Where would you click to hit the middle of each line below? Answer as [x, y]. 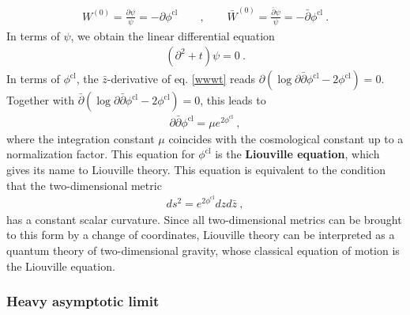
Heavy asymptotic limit [83, 301]
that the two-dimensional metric [84, 185]
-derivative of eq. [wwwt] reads [181, 79]
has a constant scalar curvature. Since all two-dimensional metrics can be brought [204, 219]
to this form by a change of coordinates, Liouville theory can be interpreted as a [201, 235]
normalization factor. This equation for [101, 154]
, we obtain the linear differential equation [173, 35]
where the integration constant [81, 138]
